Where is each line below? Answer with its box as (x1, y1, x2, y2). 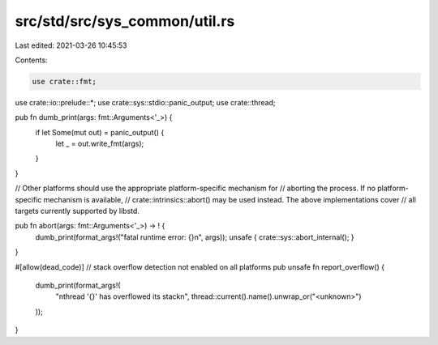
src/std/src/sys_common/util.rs (15, 12, 235, 30)
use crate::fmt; (32, 77, 97, 86)
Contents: (15, 55, 48, 65)
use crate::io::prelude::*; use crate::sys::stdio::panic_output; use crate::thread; (15, 97, 276, 107)
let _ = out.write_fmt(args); (55, 138, 144, 149)
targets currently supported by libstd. (15, 207, 140, 216)
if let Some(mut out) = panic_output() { (35, 127, 165, 137)
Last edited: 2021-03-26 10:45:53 (15, 40, 127, 50)
